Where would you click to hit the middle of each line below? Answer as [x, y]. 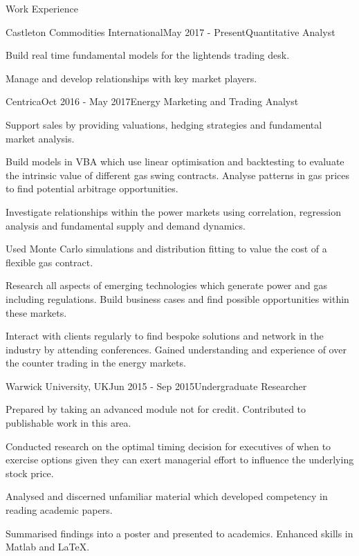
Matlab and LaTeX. [48, 547]
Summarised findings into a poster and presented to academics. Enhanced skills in [179, 533]
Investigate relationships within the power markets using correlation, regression [173, 211]
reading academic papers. [59, 510]
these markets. [36, 312]
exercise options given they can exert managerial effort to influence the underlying [180, 460]
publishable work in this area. [68, 423]
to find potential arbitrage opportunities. [92, 188]
